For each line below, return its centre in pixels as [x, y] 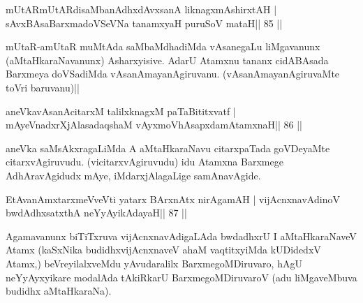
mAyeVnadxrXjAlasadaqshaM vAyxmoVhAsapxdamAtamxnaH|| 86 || [154, 125]
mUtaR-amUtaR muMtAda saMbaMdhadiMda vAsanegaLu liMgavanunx [163, 46]
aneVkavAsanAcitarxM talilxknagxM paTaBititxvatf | [121, 111]
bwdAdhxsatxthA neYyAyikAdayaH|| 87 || [96, 213]
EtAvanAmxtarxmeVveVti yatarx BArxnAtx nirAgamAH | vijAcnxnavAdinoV [173, 199]
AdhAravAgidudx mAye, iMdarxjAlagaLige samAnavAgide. [133, 175]
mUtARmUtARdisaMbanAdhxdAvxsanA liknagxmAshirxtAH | [141, 9]
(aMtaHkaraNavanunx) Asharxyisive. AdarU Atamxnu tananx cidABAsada [167, 60]
